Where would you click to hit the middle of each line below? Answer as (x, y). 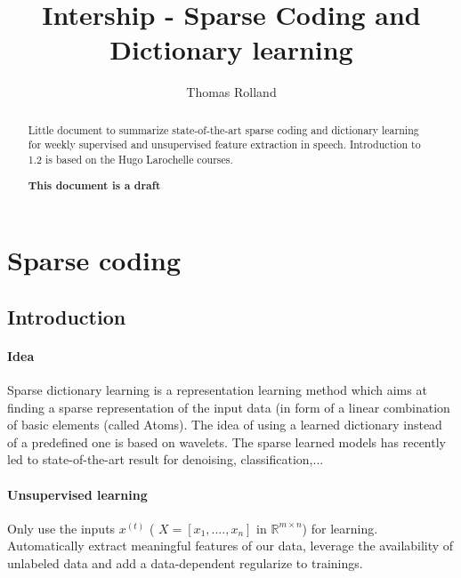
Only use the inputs (61, 528)
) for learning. (340, 528)
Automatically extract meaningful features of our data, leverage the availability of (230, 546)
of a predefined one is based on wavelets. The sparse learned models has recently (226, 442)
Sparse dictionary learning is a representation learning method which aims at (217, 389)
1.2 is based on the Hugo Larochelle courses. (130, 160)
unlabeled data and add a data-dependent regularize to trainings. (185, 562)
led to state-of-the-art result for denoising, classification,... (166, 459)
